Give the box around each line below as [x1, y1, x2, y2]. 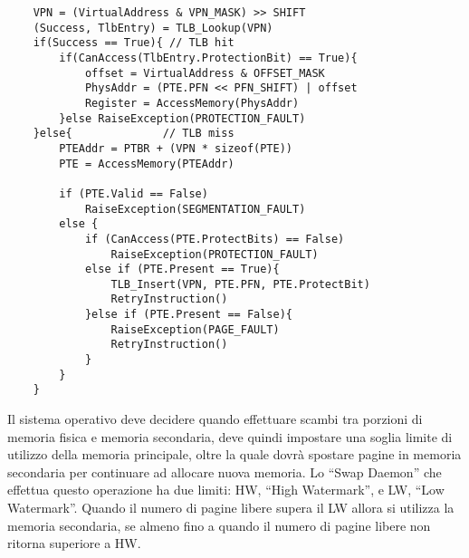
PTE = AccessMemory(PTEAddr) [59, 157, 234, 170]
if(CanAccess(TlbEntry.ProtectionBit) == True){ [59, 51, 358, 64]
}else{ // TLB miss [33, 127, 234, 140]
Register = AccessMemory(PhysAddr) [84, 96, 300, 110]
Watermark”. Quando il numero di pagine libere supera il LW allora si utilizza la [7, 498, 455, 517]
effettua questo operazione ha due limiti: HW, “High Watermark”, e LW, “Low [7, 480, 445, 499]
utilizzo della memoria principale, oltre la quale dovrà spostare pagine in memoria [7, 445, 462, 464]
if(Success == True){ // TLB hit [33, 36, 234, 50]
